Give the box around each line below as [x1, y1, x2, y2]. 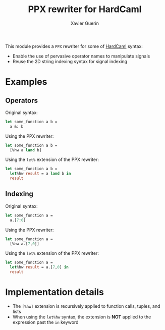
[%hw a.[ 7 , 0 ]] [10, 241, 39, 246]
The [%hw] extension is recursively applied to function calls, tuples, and [12, 303, 160, 309]
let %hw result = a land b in [10, 171, 71, 176]
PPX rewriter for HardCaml [28, 4, 142, 15]
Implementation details [5, 287, 104, 298]
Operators [5, 96, 38, 104]
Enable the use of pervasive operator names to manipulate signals [12, 53, 150, 59]
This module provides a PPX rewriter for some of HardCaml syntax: [5, 43, 143, 49]
